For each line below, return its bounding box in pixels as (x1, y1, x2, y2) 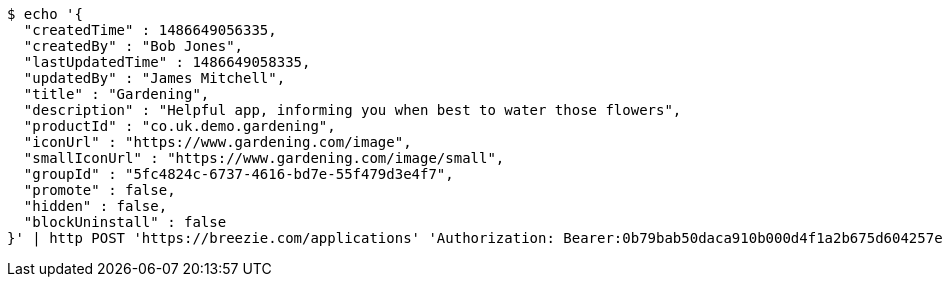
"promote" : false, (23, 182, 176, 198)
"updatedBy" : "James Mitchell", (23, 70, 286, 86)
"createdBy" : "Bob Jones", (23, 38, 244, 54)
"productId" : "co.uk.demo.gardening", (23, 118, 336, 134)
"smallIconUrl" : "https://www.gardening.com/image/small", (23, 150, 505, 166)
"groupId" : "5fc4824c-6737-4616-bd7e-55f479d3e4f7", (23, 166, 454, 182)
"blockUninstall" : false (23, 214, 227, 230)
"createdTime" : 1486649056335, (23, 22, 277, 38)
